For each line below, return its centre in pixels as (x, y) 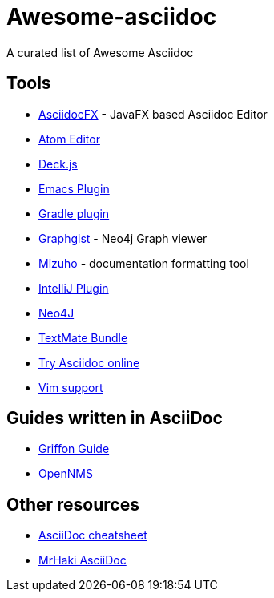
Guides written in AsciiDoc (115, 418)
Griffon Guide (74, 449)
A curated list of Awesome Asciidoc (100, 52)
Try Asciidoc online (89, 362)
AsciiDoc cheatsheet (93, 535)
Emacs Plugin (74, 188)
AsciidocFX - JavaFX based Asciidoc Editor (153, 114)
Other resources (73, 504)
